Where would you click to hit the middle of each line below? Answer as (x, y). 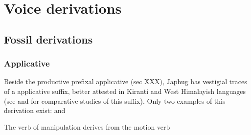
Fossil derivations (48, 39)
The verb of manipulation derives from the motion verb (87, 126)
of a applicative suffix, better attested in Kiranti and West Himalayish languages (125, 91)
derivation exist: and (35, 110)
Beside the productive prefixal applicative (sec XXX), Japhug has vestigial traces (125, 81)
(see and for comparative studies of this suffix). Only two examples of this (115, 101)
